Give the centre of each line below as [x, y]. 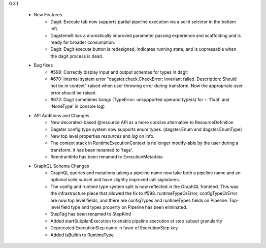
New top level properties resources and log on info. [102, 136]
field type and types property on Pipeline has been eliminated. [124, 207]
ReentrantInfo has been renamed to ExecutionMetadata [106, 157]
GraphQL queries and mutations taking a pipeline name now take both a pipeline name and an [146, 173]
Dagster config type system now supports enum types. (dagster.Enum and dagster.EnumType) [146, 129]
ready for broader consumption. [83, 42]
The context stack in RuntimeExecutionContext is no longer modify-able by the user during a [144, 143]
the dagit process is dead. [77, 56]
